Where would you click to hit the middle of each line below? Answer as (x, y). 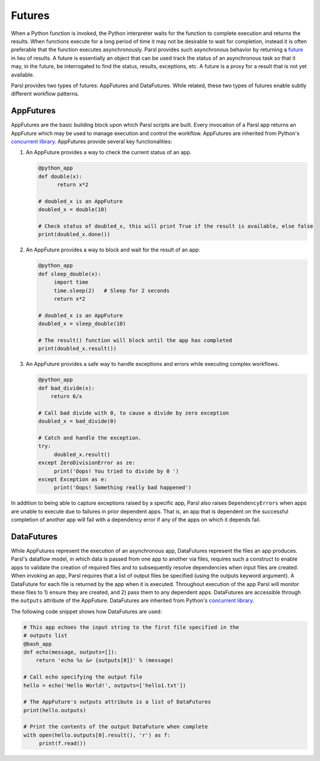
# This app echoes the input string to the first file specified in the (131, 627)
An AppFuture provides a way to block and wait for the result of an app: (113, 250)
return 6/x (66, 397)
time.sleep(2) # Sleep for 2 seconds (112, 290)
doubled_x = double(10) (73, 210)
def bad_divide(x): (66, 388)
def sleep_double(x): (70, 274)
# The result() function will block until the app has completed (135, 340)
